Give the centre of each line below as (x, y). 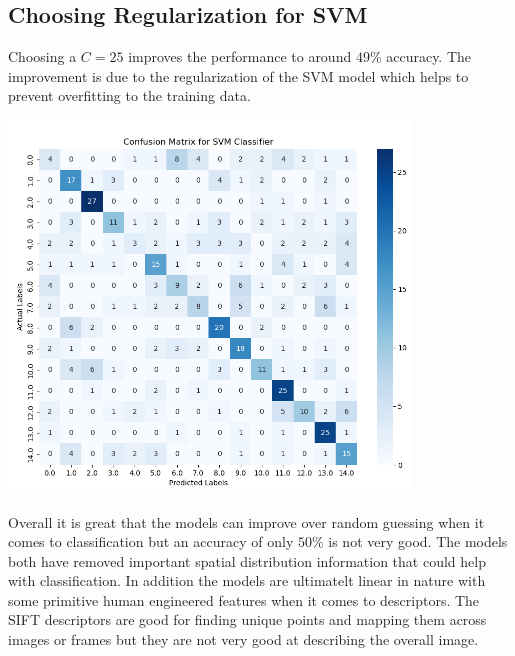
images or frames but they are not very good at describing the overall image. (243, 639)
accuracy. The (429, 56)
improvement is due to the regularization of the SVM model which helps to (238, 75)
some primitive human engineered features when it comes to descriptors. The (244, 599)
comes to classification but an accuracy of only (151, 541)
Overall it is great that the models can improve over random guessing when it (246, 521)
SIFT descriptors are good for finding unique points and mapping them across (247, 619)
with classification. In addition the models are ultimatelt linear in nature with (247, 580)
